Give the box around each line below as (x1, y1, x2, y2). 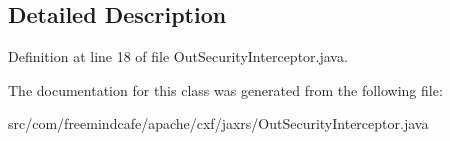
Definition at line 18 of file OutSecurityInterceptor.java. (8, 46, 348, 67)
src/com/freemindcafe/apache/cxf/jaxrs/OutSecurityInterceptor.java (8, 113, 429, 134)
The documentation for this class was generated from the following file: (8, 79, 443, 100)
